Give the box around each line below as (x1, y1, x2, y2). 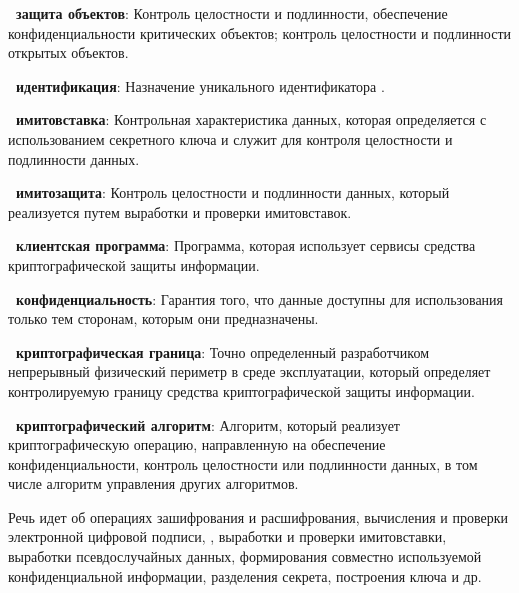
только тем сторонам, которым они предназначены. (8, 308, 319, 329)
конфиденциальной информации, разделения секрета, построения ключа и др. (8, 565, 482, 586)
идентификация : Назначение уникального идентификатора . (16, 75, 385, 96)
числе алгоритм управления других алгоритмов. (8, 473, 299, 494)
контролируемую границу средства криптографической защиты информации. (8, 380, 475, 401)
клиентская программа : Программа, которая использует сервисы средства (16, 235, 476, 256)
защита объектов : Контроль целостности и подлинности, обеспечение (16, 3, 448, 23)
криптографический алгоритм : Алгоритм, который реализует (16, 414, 400, 435)
